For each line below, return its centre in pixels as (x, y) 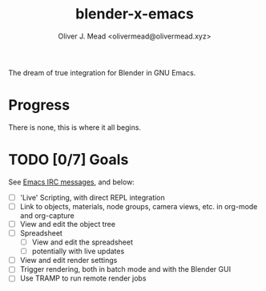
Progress (39, 105)
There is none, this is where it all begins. (75, 127)
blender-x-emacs (135, 14)
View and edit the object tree (68, 224)
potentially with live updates (78, 251)
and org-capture (47, 215)
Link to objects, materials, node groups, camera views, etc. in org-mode (139, 206)
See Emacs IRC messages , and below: (71, 182)
